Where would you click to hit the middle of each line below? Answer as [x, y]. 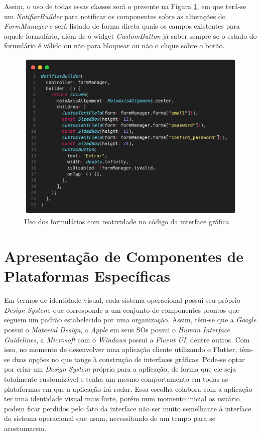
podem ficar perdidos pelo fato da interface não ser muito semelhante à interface [128, 408]
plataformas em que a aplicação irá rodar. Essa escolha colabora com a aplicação [128, 388]
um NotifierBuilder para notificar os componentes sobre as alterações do [115, 16]
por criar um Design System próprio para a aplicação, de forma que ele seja [120, 369]
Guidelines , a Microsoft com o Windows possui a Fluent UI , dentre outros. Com [127, 339]
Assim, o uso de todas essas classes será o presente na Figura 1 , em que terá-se [125, 6]
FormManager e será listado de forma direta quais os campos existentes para [122, 26]
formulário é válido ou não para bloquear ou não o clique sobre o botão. [114, 46]
